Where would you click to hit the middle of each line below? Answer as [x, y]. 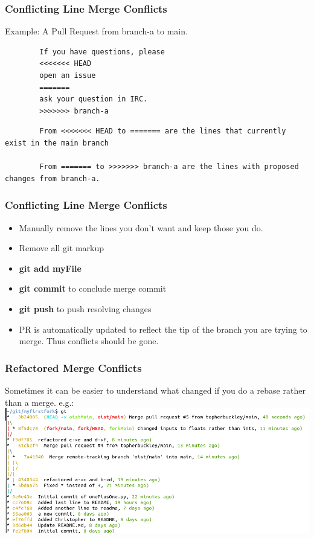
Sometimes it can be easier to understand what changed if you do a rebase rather [155, 390]
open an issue [68, 75]
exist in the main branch [57, 143]
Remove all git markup [62, 248]
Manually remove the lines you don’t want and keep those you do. [141, 227]
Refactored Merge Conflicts [73, 367]
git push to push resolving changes [85, 308]
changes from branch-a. [53, 178]
